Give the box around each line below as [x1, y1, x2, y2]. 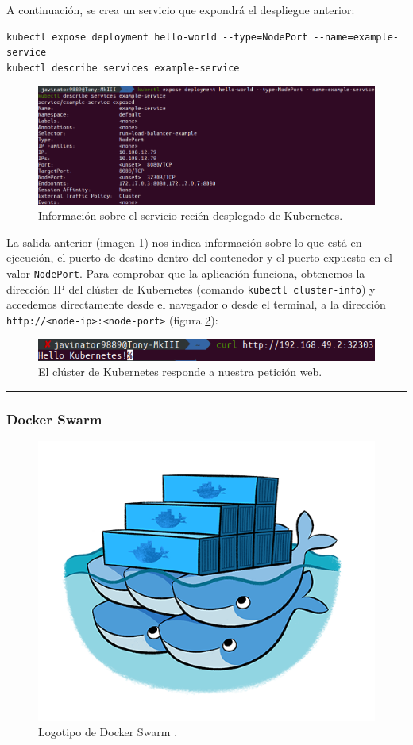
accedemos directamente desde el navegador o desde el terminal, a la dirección [6, 296, 386, 313]
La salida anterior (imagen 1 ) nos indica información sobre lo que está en [6, 233, 362, 250]
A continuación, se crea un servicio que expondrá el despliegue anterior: [6, 2, 355, 17]
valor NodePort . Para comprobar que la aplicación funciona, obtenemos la [6, 264, 365, 281]
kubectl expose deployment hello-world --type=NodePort [6, 31, 308, 43]
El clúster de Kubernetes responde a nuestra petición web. [38, 363, 322, 380]
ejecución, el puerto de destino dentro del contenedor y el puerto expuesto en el [6, 249, 393, 266]
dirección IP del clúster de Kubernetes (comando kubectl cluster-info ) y [6, 280, 376, 297]
